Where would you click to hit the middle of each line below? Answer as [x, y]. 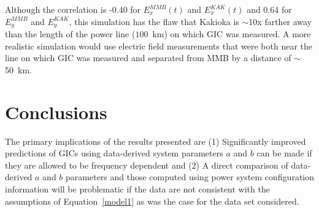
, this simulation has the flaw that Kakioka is [154, 21]
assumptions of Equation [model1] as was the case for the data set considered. [152, 201]
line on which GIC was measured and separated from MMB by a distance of [148, 58]
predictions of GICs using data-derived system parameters [114, 153]
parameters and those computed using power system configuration [190, 177]
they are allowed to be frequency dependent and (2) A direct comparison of [147, 165]
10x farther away [280, 21]
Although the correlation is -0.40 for [73, 9]
